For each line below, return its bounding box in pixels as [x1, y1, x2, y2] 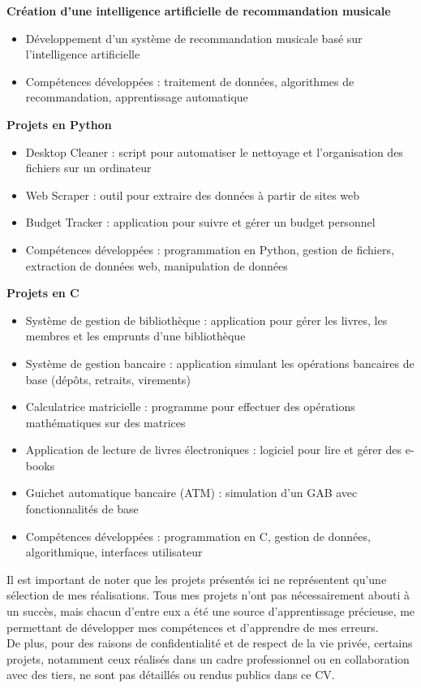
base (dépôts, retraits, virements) [25, 370, 191, 387]
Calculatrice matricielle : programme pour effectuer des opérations [25, 398, 355, 415]
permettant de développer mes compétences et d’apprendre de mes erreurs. [6, 618, 379, 635]
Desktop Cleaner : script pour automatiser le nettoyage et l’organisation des [25, 143, 403, 160]
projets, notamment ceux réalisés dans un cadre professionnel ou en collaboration [6, 650, 410, 667]
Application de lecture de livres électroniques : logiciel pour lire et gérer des [25, 441, 402, 458]
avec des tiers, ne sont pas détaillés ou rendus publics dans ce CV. [6, 666, 335, 683]
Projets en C [6, 284, 79, 301]
